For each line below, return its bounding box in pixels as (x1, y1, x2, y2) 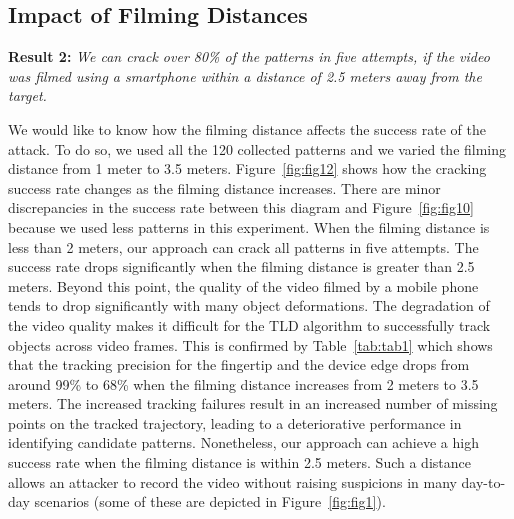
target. (8, 85, 47, 106)
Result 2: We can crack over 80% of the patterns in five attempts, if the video (8, 46, 490, 67)
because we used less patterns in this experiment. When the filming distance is (8, 216, 490, 237)
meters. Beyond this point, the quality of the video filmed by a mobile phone (8, 275, 479, 296)
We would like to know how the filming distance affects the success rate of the (8, 118, 486, 139)
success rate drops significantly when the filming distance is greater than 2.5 (8, 256, 475, 277)
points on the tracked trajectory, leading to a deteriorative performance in (8, 412, 462, 433)
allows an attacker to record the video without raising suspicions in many (8, 471, 457, 492)
